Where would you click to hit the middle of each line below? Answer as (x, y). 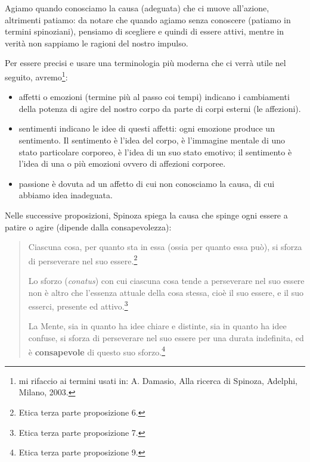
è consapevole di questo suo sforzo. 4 (97, 351)
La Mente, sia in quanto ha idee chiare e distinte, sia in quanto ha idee (157, 326)
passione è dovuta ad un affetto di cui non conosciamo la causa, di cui (147, 183)
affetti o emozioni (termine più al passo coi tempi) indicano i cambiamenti (154, 97)
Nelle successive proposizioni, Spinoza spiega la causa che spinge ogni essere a (146, 215)
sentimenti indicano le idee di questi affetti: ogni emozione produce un (147, 128)
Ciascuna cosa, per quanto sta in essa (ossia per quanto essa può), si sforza (165, 247)
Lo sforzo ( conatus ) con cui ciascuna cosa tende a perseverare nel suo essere (166, 280)
